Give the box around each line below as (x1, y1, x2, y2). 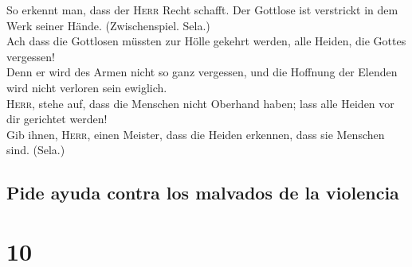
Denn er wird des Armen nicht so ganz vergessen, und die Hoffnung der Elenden (6, 64, 398, 80)
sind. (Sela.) (6, 141, 65, 158)
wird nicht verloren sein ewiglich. (6, 79, 167, 95)
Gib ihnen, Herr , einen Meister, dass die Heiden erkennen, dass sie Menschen (6, 126, 385, 142)
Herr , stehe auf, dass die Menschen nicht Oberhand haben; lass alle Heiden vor (6, 95, 394, 111)
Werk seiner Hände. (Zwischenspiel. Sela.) (6, 17, 210, 33)
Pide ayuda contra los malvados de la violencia (6, 180, 399, 205)
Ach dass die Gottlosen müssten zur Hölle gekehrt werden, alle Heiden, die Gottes (6, 33, 406, 49)
